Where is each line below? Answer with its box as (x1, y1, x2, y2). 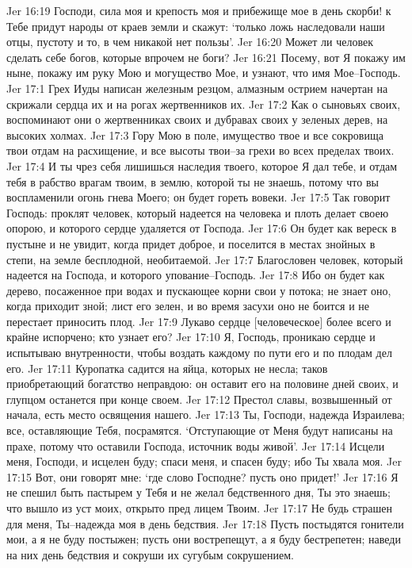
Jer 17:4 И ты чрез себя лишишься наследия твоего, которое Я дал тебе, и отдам (6, 157, 398, 174)
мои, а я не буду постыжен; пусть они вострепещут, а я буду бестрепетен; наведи (6, 531, 401, 547)
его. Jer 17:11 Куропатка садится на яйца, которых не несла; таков (6, 359, 328, 376)
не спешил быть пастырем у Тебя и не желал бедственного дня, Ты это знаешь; (6, 484, 391, 501)
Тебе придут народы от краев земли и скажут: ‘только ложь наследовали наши (6, 17, 385, 34)
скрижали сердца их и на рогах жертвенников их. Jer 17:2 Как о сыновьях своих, (6, 95, 401, 112)
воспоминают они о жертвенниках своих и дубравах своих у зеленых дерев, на (6, 111, 388, 128)
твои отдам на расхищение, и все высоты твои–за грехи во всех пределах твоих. (6, 142, 395, 159)
